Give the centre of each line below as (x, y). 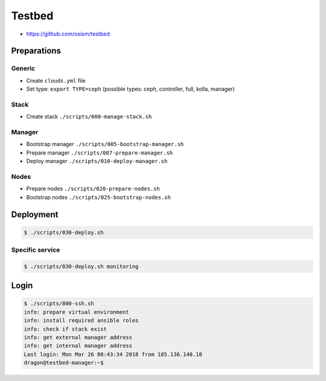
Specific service (36, 250)
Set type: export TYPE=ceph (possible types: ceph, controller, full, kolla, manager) (130, 89)
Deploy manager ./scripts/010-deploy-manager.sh (97, 161)
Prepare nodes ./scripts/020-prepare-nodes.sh (93, 189)
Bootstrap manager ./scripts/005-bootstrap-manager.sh (105, 144)
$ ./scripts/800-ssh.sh (59, 304)
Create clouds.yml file (56, 80)
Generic (23, 68)
